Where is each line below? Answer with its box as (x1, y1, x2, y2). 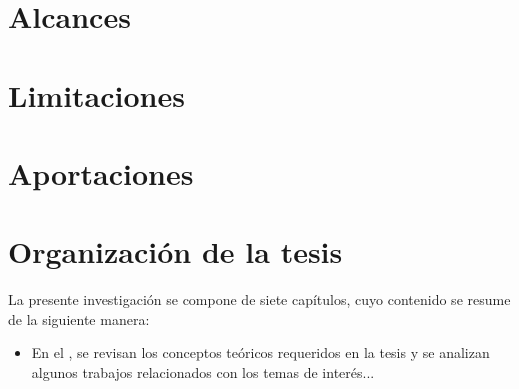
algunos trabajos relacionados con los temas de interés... (31, 362, 375, 383)
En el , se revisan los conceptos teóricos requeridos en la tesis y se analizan (31, 342, 490, 363)
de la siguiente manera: (8, 308, 150, 329)
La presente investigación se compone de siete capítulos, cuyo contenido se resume (8, 289, 511, 310)
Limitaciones (8, 74, 185, 115)
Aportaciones (8, 152, 194, 193)
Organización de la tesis (8, 231, 343, 272)
